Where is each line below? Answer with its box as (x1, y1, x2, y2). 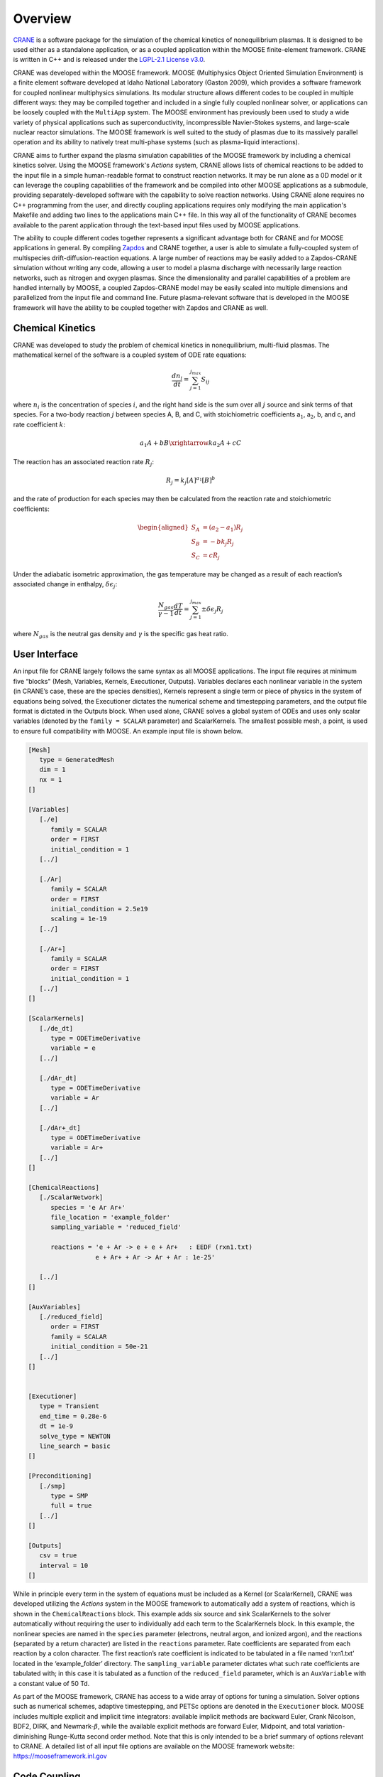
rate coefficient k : (13, 420, 66, 429)
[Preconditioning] (28, 1472, 92, 1480)
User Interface (13, 648, 79, 660)
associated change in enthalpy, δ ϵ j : (13, 580, 118, 590)
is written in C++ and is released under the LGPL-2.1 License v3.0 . (13, 55, 206, 64)
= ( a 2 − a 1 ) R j (202, 523, 243, 533)
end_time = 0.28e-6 (39, 1412, 107, 1420)
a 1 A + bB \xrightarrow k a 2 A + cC (139, 439, 242, 449)
